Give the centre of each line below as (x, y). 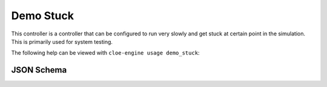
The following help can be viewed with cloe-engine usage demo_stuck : (105, 53)
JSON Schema (39, 70)
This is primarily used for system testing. (62, 41)
